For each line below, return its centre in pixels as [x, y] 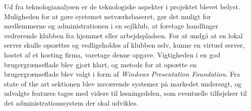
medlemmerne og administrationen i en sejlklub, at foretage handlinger [111, 26]
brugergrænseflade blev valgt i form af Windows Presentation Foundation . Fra [122, 74]
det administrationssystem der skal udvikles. [71, 102]
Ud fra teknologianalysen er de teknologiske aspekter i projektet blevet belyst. [122, 6]
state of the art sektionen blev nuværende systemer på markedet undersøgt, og [123, 83]
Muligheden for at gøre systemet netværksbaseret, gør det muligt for [107, 16]
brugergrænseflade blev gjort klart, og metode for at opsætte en [101, 64]
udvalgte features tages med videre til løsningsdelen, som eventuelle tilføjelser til [125, 93]
